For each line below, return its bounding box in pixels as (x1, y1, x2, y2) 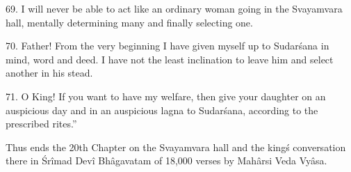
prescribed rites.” (6, 116, 77, 131)
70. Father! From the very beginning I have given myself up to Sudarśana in (6, 38, 329, 53)
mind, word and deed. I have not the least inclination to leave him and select (6, 52, 334, 66)
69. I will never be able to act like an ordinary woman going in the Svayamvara (6, 1, 343, 15)
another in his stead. (6, 65, 93, 80)
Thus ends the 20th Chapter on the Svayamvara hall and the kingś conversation (6, 139, 346, 154)
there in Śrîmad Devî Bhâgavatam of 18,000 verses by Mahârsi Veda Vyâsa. (6, 153, 327, 168)
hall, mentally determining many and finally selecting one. (6, 15, 253, 29)
